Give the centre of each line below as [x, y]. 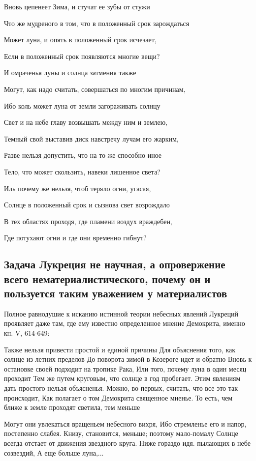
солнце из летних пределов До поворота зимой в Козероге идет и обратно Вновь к [128, 359]
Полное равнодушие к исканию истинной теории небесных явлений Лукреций [121, 313]
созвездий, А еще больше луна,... [54, 452]
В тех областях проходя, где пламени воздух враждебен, [88, 221]
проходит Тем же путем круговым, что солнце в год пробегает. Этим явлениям [122, 378]
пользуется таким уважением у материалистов [116, 293]
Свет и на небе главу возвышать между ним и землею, [86, 122]
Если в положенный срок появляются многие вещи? [82, 56]
